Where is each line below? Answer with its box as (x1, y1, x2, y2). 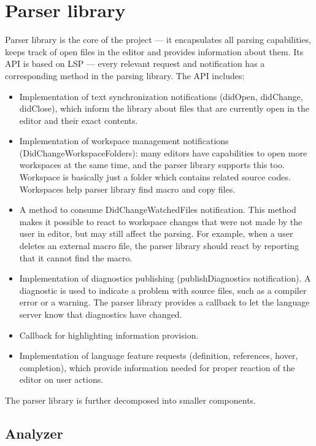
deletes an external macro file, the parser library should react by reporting (19, 239, 299, 252)
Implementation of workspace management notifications (19, 134, 229, 147)
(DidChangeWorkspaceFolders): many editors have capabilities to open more (19, 146, 307, 159)
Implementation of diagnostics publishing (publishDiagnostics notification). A (19, 272, 311, 285)
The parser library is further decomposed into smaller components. (5, 393, 256, 406)
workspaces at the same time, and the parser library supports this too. (19, 158, 285, 171)
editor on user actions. (19, 373, 104, 386)
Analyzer (5, 423, 63, 442)
